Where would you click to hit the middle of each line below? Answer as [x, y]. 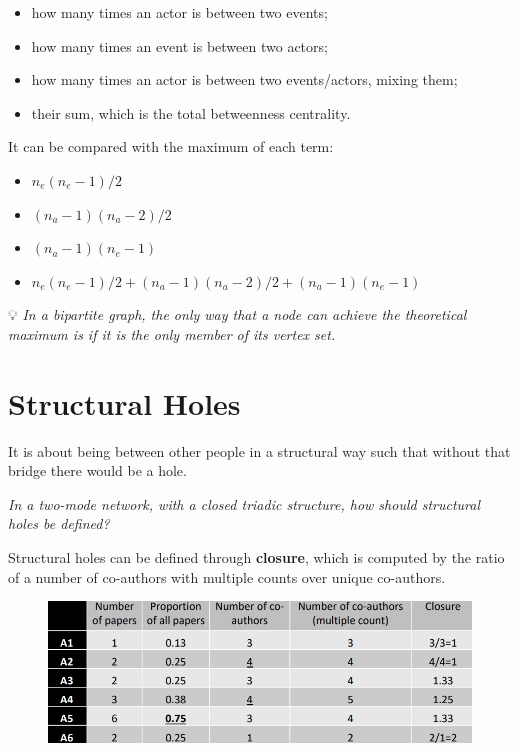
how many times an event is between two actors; [179, 45]
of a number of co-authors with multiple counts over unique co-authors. [227, 576]
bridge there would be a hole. [97, 470]
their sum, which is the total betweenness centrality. [191, 112]
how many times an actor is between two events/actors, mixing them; [244, 79]
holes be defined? [59, 523]
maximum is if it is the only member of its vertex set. [172, 333]
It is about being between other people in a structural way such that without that [259, 450]
